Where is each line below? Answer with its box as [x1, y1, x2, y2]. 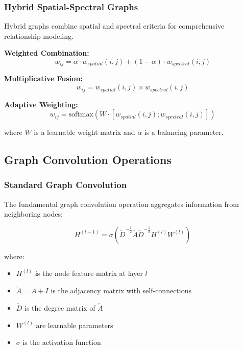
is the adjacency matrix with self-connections [51, 285, 192, 296]
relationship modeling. [4, 30, 74, 41]
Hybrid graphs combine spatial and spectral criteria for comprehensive [4, 20, 225, 31]
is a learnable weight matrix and [34, 127, 135, 137]
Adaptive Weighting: [4, 99, 78, 109]
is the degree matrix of [25, 303, 95, 313]
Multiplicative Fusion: [4, 73, 83, 84]
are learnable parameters [36, 319, 113, 330]
